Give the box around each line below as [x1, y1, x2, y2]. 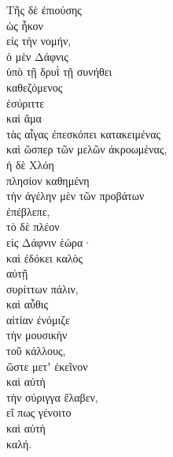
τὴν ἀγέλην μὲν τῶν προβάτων [6, 187, 145, 204]
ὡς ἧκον [6, 17, 43, 33]
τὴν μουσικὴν [6, 327, 68, 343]
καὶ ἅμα [6, 110, 42, 127]
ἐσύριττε [6, 94, 45, 111]
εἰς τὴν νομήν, [6, 32, 72, 49]
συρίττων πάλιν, [6, 280, 79, 296]
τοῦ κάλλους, [6, 342, 66, 359]
